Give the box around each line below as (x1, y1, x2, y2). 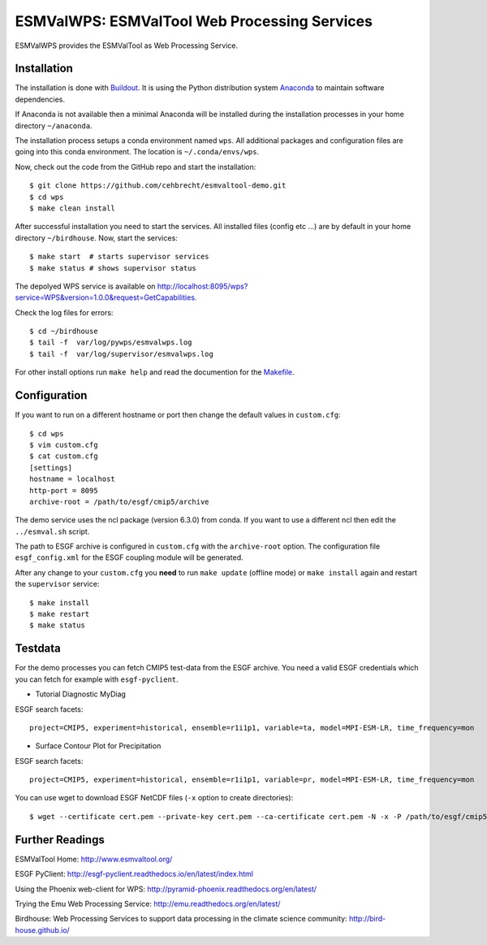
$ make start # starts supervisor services (29, 252, 210, 262)
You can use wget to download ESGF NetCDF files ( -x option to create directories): (15, 793, 294, 803)
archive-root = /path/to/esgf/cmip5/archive (29, 496, 210, 506)
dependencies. (15, 94, 65, 104)
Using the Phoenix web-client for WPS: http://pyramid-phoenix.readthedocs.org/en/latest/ (15, 884, 317, 894)
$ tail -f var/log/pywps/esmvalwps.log (29, 338, 192, 347)
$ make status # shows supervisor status (29, 263, 196, 272)
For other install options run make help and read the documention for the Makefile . (15, 367, 295, 377)
